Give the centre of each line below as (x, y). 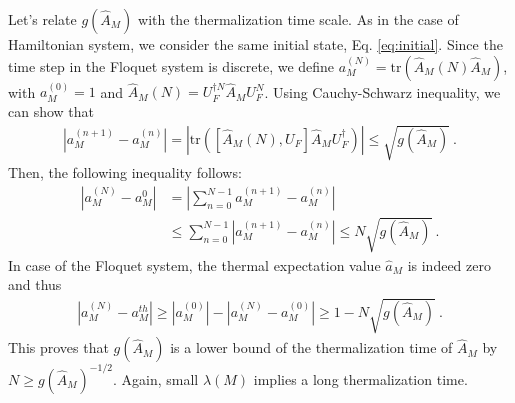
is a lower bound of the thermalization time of (311, 347)
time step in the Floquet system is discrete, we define (171, 65)
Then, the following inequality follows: (125, 172)
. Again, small (155, 378)
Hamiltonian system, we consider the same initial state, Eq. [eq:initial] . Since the (255, 44)
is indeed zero (449, 264)
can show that (51, 111)
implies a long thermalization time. (360, 378)
